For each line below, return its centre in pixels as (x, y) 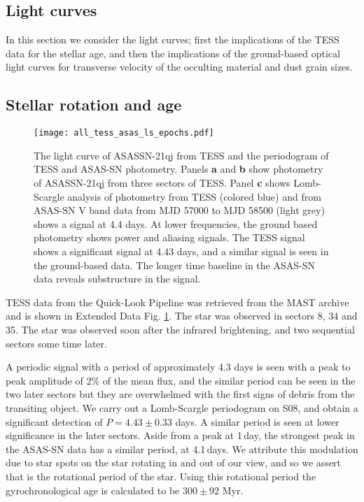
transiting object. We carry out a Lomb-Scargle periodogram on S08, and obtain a (182, 407)
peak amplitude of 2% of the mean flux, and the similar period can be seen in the (181, 380)
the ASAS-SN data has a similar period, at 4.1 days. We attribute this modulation (182, 449)
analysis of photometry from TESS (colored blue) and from (194, 196)
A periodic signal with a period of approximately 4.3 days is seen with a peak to (178, 367)
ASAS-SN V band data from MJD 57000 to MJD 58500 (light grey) (179, 210)
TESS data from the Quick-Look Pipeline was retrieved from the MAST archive (177, 302)
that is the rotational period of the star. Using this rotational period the (161, 476)
